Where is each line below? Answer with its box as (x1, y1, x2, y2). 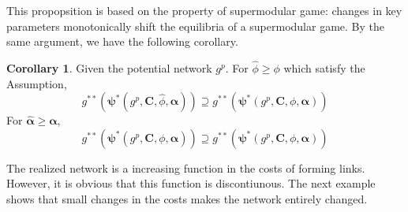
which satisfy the (283, 60, 365, 76)
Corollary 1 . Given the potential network (6, 60, 212, 76)
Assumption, (6, 75, 67, 91)
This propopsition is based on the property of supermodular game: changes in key (6, 2, 402, 18)
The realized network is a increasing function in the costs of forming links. (6, 159, 365, 176)
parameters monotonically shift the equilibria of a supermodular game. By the (6, 17, 384, 34)
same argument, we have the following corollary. (6, 33, 238, 50)
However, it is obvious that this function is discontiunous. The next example (6, 175, 376, 192)
